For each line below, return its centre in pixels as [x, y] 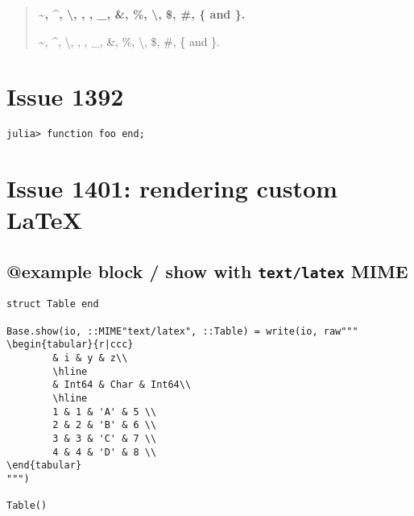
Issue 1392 [65, 96]
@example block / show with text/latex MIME [207, 270]
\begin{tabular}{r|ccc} [70, 345]
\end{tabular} [44, 466]
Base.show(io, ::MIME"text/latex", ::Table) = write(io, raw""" [182, 331]
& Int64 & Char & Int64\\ [122, 385]
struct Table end [53, 304]
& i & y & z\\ [90, 358]
